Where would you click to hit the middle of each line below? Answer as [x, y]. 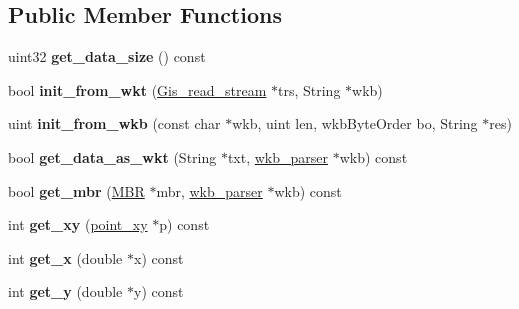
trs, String [309, 89]
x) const [159, 257]
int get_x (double [65, 257]
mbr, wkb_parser [209, 190]
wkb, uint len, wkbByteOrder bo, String [355, 123]
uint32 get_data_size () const [107, 56]
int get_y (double [65, 291]
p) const [184, 224]
